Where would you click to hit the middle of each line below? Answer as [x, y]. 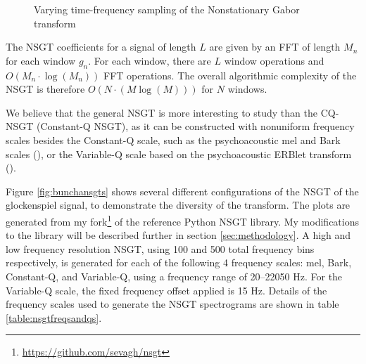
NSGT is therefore [45, 89]
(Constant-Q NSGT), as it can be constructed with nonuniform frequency [196, 126]
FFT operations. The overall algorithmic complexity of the [230, 75]
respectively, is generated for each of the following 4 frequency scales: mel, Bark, [179, 262]
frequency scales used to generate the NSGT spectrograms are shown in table [172, 304]
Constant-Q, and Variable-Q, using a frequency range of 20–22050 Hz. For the [174, 276]
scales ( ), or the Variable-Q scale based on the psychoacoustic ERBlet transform [179, 154]
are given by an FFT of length [275, 47]
